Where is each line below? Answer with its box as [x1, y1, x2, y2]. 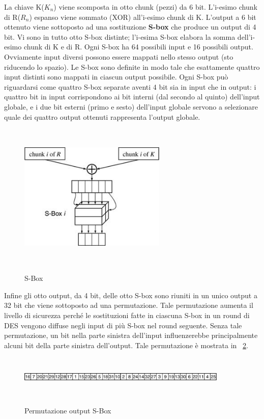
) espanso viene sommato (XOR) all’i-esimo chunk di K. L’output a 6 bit [29, 11, 256, 22]
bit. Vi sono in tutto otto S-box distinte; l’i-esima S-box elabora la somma [4, 31, 236, 42]
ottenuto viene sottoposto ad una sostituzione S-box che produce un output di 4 [4, 21, 256, 32]
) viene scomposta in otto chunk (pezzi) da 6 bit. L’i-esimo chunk [53, 2, 257, 12]
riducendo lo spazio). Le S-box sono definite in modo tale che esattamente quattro [4, 61, 260, 72]
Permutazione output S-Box [24, 405, 111, 415]
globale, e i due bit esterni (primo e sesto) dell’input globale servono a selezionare [4, 101, 258, 112]
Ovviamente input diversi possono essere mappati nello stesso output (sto [4, 51, 233, 62]
